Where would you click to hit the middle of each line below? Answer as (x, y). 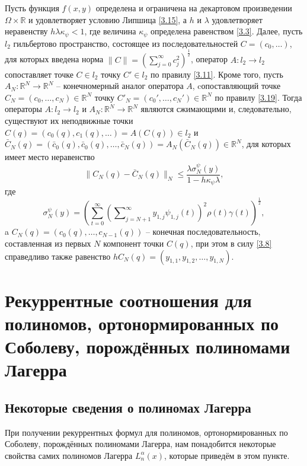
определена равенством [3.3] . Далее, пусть (227, 31)
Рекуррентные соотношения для (128, 300)
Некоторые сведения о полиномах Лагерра (128, 407)
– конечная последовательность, (203, 232)
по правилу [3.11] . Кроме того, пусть (217, 74)
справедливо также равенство (58, 256)
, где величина (110, 31)
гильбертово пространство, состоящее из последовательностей (126, 43)
